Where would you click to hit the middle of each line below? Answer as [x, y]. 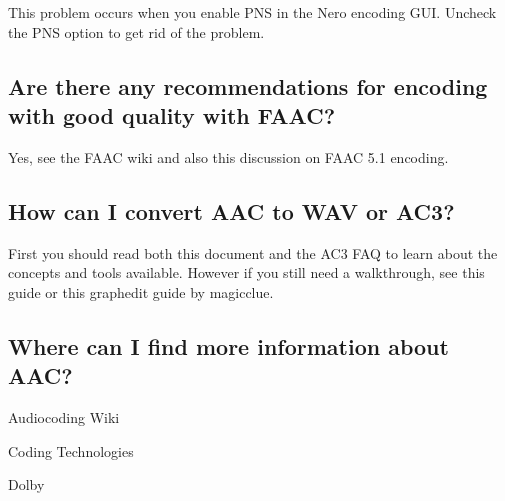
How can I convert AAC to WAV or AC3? [231, 210]
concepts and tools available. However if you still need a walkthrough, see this [246, 272]
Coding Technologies [71, 450]
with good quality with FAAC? [172, 114]
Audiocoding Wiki [64, 416]
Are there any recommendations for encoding [248, 85]
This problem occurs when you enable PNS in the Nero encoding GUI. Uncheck [252, 12]
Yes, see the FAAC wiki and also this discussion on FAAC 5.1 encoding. [228, 156]
